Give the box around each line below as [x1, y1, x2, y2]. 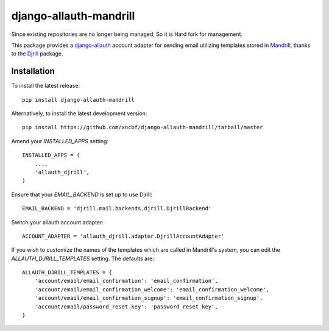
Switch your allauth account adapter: [11, 218, 104, 226]
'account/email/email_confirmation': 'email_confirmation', [34, 277, 219, 285]
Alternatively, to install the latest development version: [11, 110, 147, 117]
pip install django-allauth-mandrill [22, 96, 135, 103]
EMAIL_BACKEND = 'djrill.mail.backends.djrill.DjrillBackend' [22, 205, 212, 212]
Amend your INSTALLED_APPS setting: [11, 137, 109, 144]
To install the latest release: [11, 82, 80, 90]
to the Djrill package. [11, 50, 63, 57]
